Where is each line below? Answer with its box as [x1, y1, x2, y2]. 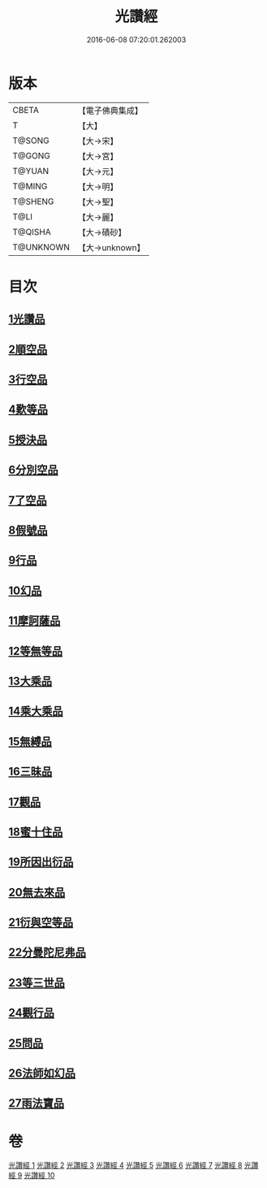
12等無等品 [8, 644, 63, 658]
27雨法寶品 [8, 1096, 65, 1110]
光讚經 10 [24, 1171, 55, 1181]
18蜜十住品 [8, 825, 63, 839]
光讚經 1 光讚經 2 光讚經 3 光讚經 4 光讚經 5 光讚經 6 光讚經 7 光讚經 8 [8, 1160, 243, 1170]
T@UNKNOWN [12, 241, 71, 253]
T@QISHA [12, 226, 51, 237]
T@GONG [12, 150, 50, 161]
